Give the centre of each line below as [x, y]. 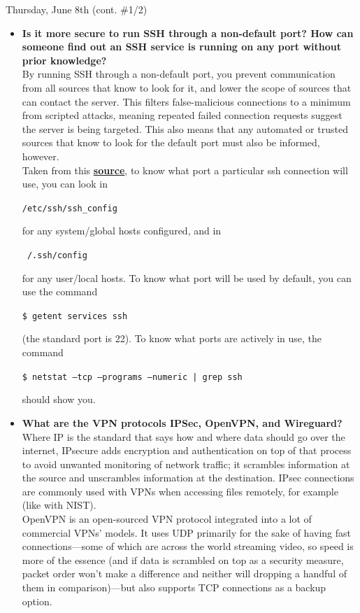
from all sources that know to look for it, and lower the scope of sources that [187, 87]
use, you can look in [65, 184]
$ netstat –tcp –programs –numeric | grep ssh [132, 377]
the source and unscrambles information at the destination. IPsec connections [188, 478]
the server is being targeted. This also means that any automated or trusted [185, 128]
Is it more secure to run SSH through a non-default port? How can [188, 33]
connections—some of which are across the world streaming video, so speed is [188, 546]
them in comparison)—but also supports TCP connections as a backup [174, 587]
